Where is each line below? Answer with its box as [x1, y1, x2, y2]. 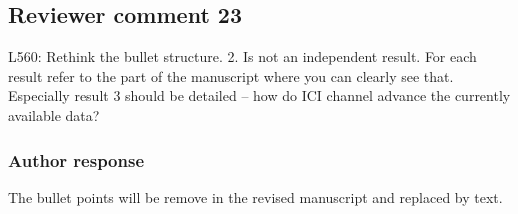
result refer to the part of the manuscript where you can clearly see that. [8, 65, 454, 86]
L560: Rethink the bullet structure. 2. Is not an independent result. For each [8, 46, 477, 67]
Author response [8, 147, 145, 172]
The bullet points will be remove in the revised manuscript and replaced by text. [8, 186, 503, 207]
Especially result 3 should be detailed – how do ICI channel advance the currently [8, 85, 511, 106]
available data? [8, 104, 100, 125]
